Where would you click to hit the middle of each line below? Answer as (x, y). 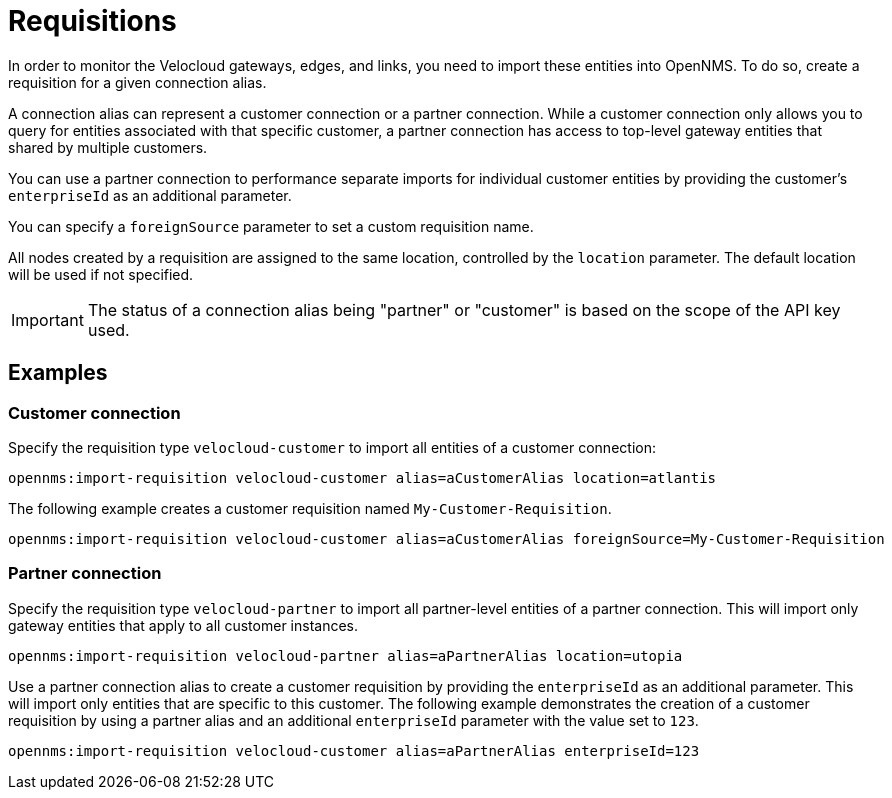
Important (47, 319)
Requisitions (92, 21)
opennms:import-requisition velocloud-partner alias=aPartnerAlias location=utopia (345, 655)
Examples (58, 373)
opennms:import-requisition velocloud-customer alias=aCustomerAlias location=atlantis (362, 477)
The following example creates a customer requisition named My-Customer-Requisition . (310, 508)
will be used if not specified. (101, 274)
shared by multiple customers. (108, 147)
